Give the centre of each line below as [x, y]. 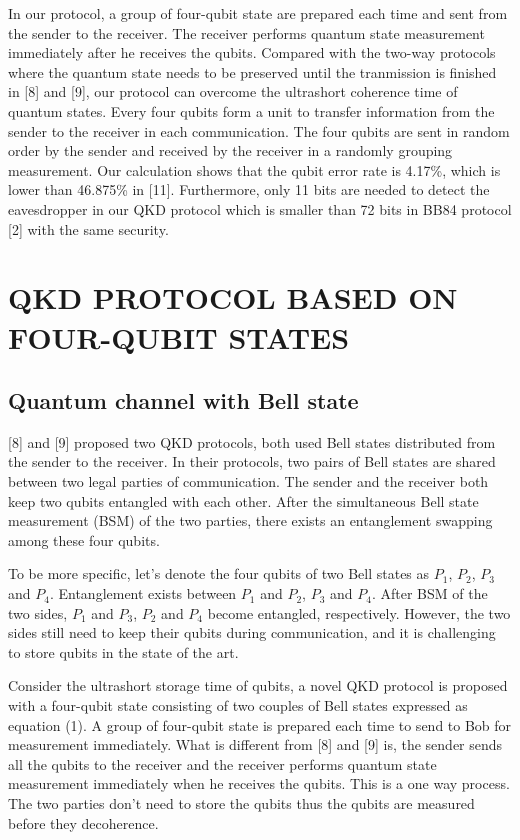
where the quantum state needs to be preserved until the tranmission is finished [252, 71]
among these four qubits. [84, 539]
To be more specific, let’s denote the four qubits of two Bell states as [219, 573]
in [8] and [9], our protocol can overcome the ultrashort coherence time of [233, 91]
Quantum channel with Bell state [183, 400]
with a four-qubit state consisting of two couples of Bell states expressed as [238, 705]
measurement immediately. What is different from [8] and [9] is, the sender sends [255, 744]
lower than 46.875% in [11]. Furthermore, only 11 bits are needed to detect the [249, 189]
